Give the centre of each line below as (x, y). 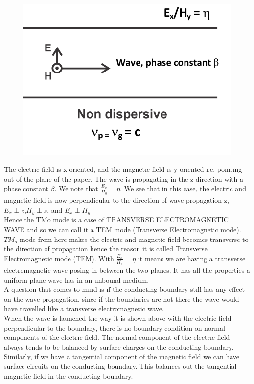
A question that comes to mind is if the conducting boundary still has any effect (124, 289)
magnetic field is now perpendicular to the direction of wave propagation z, (116, 200)
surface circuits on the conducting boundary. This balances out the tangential (120, 366)
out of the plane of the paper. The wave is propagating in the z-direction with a (124, 179)
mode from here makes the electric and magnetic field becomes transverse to (134, 239)
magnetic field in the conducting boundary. (69, 375)
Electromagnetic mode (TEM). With (59, 258)
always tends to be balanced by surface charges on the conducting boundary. (119, 347)
